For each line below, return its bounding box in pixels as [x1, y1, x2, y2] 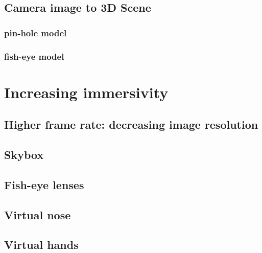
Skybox [4, 147, 44, 163]
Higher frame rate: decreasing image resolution [4, 117, 258, 132]
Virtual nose [4, 206, 71, 222]
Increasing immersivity [4, 81, 169, 102]
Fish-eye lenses [4, 176, 84, 192]
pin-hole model [4, 26, 67, 39]
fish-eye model [4, 50, 64, 62]
